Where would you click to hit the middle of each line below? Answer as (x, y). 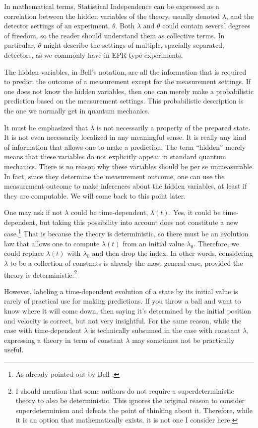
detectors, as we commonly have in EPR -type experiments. (94, 54)
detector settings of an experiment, (57, 26)
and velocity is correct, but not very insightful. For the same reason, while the (123, 320)
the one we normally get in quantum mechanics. (77, 110)
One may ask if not (33, 212)
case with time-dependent (43, 330)
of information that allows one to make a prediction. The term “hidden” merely (125, 147)
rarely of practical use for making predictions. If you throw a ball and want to (123, 301)
